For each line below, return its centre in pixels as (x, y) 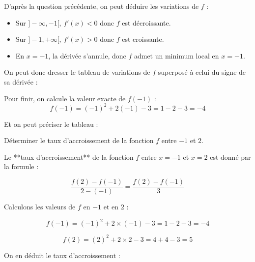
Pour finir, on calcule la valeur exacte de (65, 98)
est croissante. (143, 39)
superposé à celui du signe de (202, 72)
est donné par (230, 157)
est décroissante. (146, 22)
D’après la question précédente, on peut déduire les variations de (101, 6)
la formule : (21, 166)
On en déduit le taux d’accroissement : (62, 255)
